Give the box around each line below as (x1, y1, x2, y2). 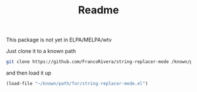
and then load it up (6, 69, 52, 76)
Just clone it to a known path (6, 48, 76, 55)
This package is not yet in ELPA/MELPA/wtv (6, 36, 112, 44)
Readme (78, 3, 119, 17)
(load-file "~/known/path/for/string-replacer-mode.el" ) (6, 81, 148, 87)
